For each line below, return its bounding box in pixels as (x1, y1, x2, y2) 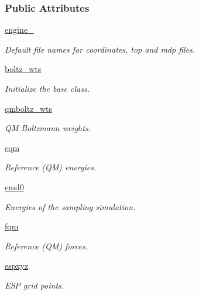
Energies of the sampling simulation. (5, 200, 136, 212)
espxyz (5, 259, 29, 272)
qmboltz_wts (5, 102, 52, 114)
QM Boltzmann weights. (5, 122, 91, 134)
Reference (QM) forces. (5, 239, 88, 252)
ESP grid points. (5, 279, 64, 291)
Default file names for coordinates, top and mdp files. (5, 43, 195, 55)
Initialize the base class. (5, 83, 90, 94)
